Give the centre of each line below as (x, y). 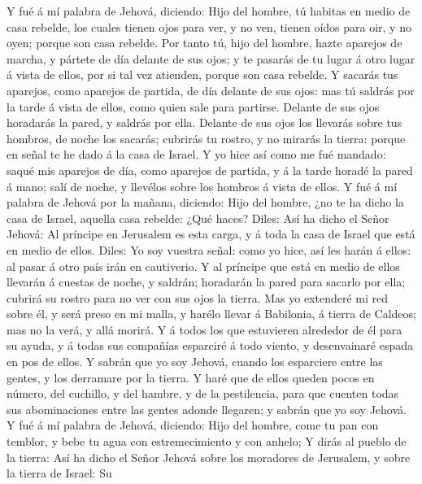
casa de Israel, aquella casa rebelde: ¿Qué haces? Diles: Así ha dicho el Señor (198, 218)
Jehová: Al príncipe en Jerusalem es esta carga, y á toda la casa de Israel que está (211, 234)
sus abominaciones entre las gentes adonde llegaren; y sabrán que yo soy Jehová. (207, 409)
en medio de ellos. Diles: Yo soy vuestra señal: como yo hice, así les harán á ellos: (209, 249)
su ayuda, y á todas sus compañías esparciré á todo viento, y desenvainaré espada (210, 345)
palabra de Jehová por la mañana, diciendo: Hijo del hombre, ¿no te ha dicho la (205, 202)
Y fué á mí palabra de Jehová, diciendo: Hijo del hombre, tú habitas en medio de (209, 11)
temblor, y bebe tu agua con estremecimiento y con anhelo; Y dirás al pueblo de (207, 441)
